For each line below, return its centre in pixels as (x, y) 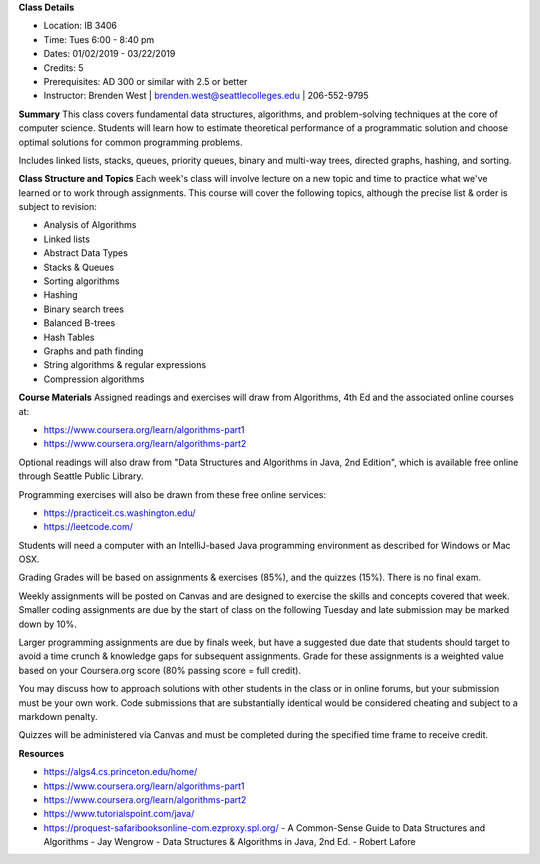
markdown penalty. (58, 716)
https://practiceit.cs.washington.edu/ (119, 512)
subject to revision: (57, 207)
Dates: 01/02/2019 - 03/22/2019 (109, 54)
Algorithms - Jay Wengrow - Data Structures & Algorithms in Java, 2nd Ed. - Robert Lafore (229, 842)
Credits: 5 (63, 67)
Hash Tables (69, 337)
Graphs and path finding (93, 351)
